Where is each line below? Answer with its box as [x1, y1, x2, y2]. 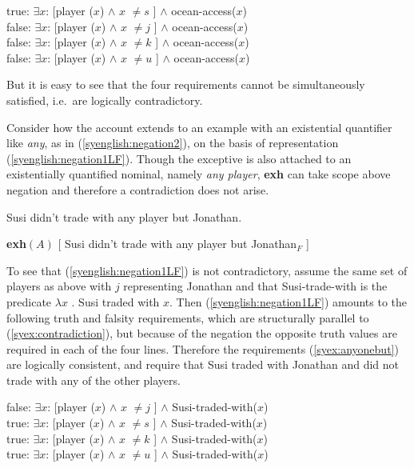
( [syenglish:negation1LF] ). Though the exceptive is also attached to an [6, 150, 352, 166]
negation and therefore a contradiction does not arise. [6, 181, 269, 198]
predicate [6, 293, 52, 310]
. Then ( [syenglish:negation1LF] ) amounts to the [169, 293, 408, 310]
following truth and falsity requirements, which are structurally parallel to [6, 309, 369, 326]
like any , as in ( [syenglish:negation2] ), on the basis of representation [6, 134, 339, 151]
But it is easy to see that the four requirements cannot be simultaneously [6, 76, 365, 93]
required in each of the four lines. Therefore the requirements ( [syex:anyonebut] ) [6, 340, 399, 357]
